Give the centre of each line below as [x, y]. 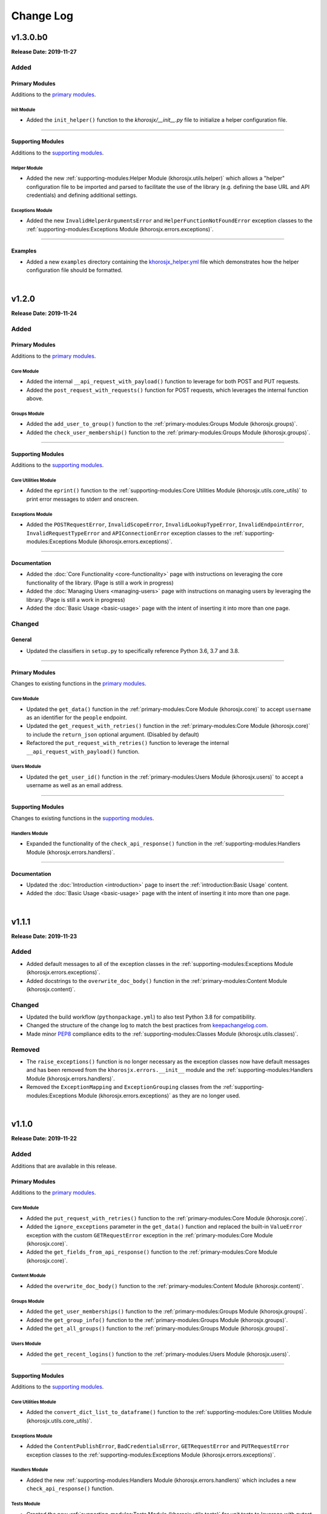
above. [35, 398]
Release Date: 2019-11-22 [44, 1138]
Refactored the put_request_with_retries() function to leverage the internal [128, 743]
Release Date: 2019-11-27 [44, 52]
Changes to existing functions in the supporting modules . [83, 818]
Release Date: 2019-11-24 [44, 313]
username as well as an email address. [75, 785]
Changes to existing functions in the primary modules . [79, 684]
